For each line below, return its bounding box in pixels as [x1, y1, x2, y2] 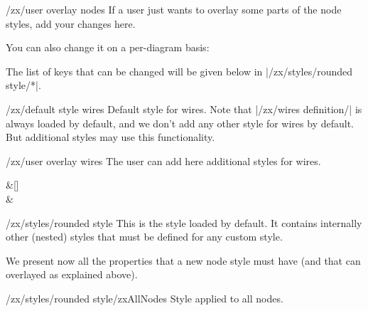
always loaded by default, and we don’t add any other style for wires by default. [6, 115, 354, 130]
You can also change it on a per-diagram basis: [6, 40, 210, 55]
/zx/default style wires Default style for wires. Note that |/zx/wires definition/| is [6, 101, 362, 116]
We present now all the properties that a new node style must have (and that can [6, 253, 361, 268]
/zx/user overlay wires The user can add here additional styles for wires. [6, 153, 321, 168]
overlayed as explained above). [6, 267, 138, 282]
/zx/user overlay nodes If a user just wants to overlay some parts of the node [6, 2, 342, 16]
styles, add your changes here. [6, 16, 136, 31]
